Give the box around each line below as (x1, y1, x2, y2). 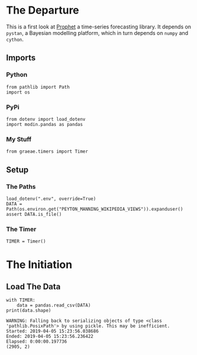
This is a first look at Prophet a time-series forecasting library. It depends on (6, 23, 192, 30)
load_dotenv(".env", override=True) (6, 196, 96, 202)
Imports (6, 53, 36, 63)
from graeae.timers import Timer (6, 149, 88, 154)
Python (6, 70, 28, 79)
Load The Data (6, 282, 61, 292)
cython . (6, 35, 24, 43)
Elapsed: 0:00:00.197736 (6, 338, 67, 345)
